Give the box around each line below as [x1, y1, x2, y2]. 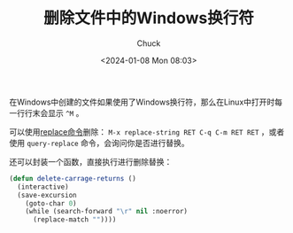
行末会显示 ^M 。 [24, 107, 84, 118]
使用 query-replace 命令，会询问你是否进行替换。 [9, 137, 189, 148]
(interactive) [17, 183, 69, 191]
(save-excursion [17, 190, 77, 199]
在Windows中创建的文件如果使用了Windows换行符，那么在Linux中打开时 [9, 97, 275, 107]
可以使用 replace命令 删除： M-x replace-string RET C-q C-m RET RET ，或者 [9, 126, 285, 137]
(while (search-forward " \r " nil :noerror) [25, 207, 189, 216]
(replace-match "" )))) [32, 215, 117, 224]
